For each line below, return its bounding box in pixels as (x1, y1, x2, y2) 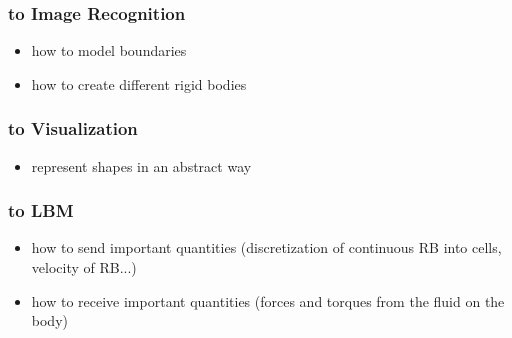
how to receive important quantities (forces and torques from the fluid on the (31, 290, 505, 311)
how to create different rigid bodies (31, 73, 247, 94)
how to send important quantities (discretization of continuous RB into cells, (31, 237, 502, 258)
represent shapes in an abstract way (31, 155, 252, 176)
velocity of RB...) (31, 257, 137, 278)
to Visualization (8, 116, 138, 141)
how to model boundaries (31, 40, 187, 61)
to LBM (8, 198, 74, 223)
